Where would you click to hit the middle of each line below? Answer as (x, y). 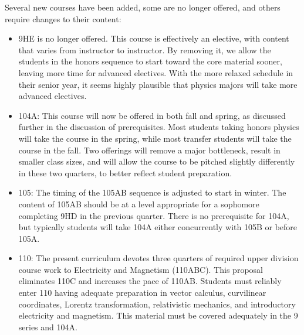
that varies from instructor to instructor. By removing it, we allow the (145, 49)
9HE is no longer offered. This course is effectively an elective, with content (154, 38)
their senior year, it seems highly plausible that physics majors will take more (158, 84)
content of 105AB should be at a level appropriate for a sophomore (139, 204)
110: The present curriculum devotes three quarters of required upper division (158, 258)
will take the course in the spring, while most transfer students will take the (155, 138)
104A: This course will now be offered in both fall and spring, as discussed (152, 115)
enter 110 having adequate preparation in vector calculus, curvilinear (142, 293)
